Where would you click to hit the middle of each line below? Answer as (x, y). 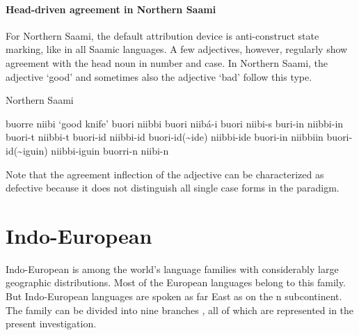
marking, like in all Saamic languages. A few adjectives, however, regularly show (177, 49)
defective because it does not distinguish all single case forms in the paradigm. (173, 188)
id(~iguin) (27, 150)
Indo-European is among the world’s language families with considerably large (172, 268)
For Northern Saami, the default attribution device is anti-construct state (162, 35)
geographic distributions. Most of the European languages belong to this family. (176, 282)
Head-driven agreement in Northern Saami (111, 9)
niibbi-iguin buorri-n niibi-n (110, 150)
